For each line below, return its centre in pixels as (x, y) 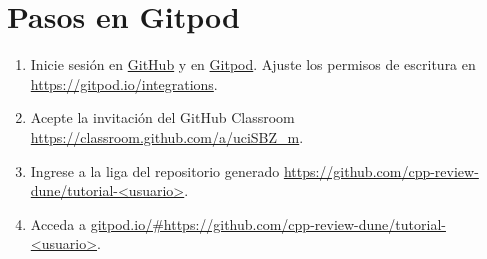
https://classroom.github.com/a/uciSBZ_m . (167, 136)
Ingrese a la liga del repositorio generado (155, 170)
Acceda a (58, 223)
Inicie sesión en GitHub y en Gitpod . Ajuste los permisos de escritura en (253, 64)
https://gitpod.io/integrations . (124, 83)
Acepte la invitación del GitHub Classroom (162, 117)
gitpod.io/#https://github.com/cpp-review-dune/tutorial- (268, 223)
